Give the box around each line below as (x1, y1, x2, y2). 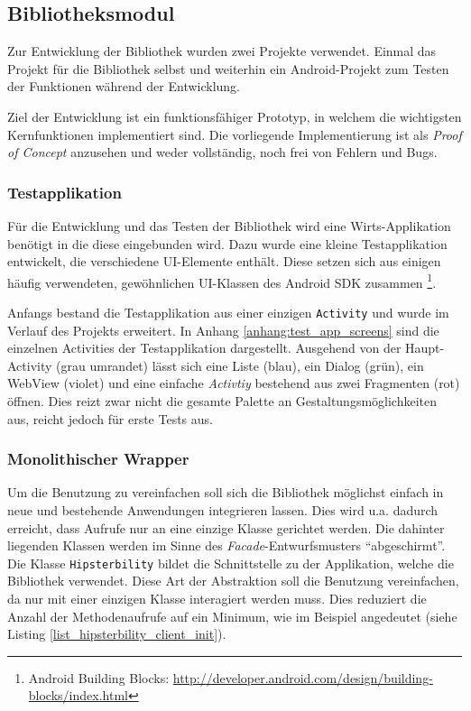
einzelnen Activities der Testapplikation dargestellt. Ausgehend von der (7, 338, 402, 357)
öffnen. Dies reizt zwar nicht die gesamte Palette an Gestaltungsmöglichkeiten (7, 392, 438, 411)
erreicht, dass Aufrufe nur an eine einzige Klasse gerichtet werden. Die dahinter (7, 518, 445, 537)
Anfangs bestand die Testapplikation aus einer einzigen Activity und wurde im (7, 303, 449, 322)
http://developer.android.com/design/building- (172, 668, 433, 687)
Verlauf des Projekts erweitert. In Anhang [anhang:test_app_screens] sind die (7, 320, 439, 339)
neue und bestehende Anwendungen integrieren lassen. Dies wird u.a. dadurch (7, 501, 439, 520)
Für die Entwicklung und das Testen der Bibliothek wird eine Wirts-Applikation (7, 216, 451, 235)
